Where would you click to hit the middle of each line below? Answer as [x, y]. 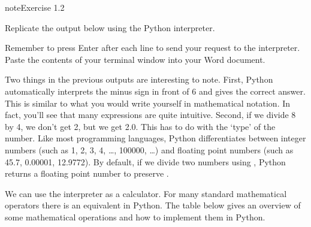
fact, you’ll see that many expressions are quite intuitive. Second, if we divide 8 [150, 115]
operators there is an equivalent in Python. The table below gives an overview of [153, 205]
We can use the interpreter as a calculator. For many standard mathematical [146, 193]
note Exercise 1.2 [35, 7]
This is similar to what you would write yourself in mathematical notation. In [148, 103]
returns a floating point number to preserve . [87, 173]
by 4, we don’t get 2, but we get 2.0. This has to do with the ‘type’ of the [140, 126]
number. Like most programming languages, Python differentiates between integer [155, 138]
